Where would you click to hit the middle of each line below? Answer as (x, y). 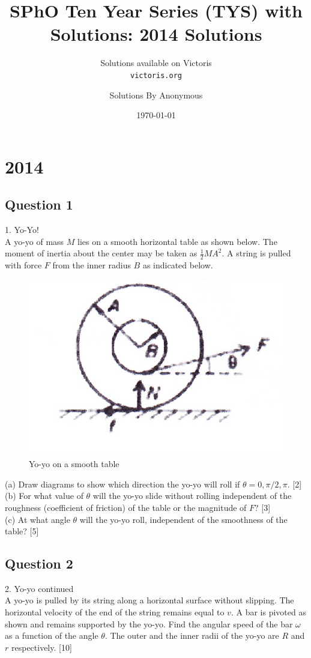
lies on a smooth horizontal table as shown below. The (177, 241)
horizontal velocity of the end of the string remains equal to (115, 612)
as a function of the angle (52, 635)
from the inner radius (92, 265)
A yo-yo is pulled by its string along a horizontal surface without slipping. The (149, 600)
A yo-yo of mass (35, 241)
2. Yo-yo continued (39, 588)
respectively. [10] (41, 647)
